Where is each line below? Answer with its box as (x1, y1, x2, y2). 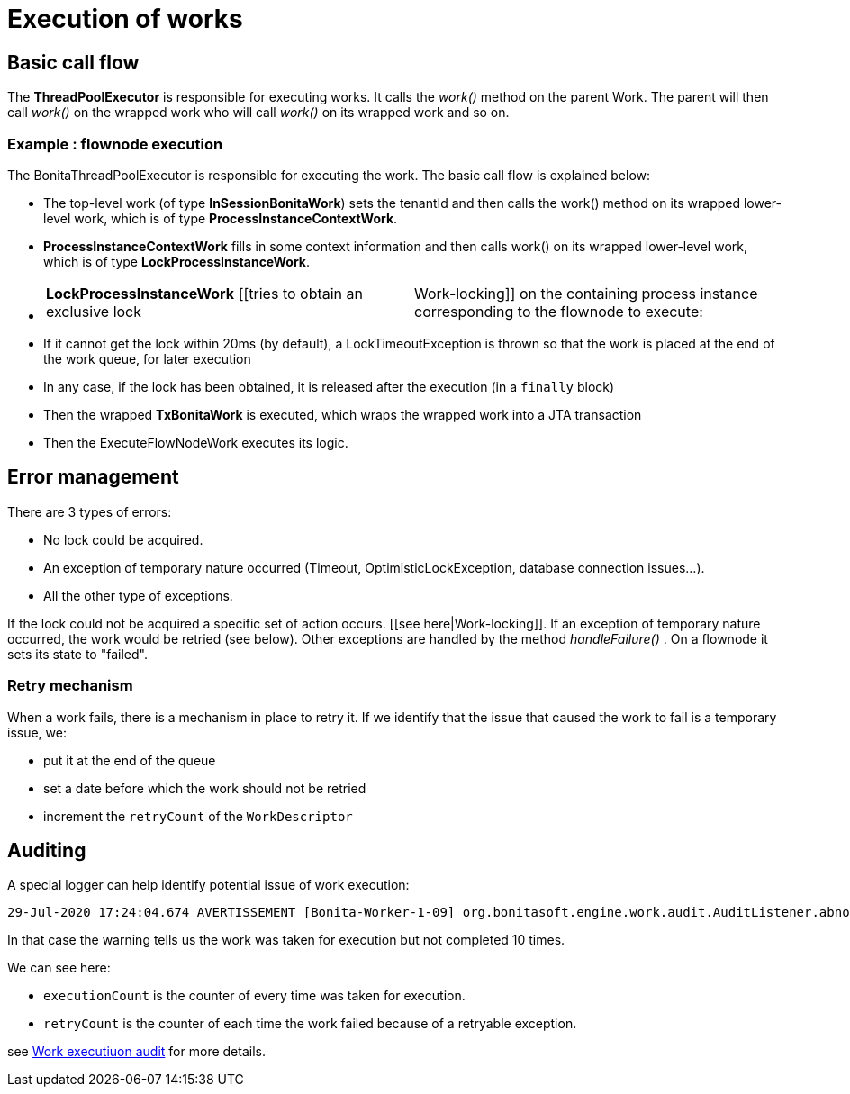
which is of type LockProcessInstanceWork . (43, 253, 311, 269)
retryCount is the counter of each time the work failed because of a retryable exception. (43, 1016, 577, 1032)
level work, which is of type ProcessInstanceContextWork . (43, 210, 398, 226)
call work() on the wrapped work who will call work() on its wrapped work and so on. (7, 104, 510, 121)
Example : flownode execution (7, 134, 223, 153)
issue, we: (7, 724, 67, 740)
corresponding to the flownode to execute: (414, 302, 703, 321)
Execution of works (7, 4, 243, 34)
